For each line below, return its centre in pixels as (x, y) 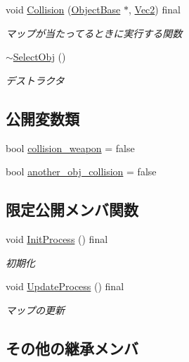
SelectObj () (39, 57)
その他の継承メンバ (72, 348)
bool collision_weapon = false (70, 148)
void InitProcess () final (57, 238)
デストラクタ (35, 80)
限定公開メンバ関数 (72, 210)
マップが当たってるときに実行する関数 (94, 33)
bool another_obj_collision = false (81, 171)
